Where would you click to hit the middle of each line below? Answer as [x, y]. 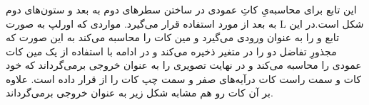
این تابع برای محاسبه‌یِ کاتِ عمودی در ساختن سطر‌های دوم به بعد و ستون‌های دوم [181, 9]
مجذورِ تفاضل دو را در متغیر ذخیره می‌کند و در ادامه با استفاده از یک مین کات [171, 51]
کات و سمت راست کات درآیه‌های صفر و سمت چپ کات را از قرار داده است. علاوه [183, 78]
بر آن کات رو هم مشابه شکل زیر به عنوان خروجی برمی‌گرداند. [140, 93]
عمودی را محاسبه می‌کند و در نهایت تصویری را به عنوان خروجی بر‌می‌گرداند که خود [184, 65]
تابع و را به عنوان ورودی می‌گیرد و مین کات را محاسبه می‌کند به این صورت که [173, 37]
